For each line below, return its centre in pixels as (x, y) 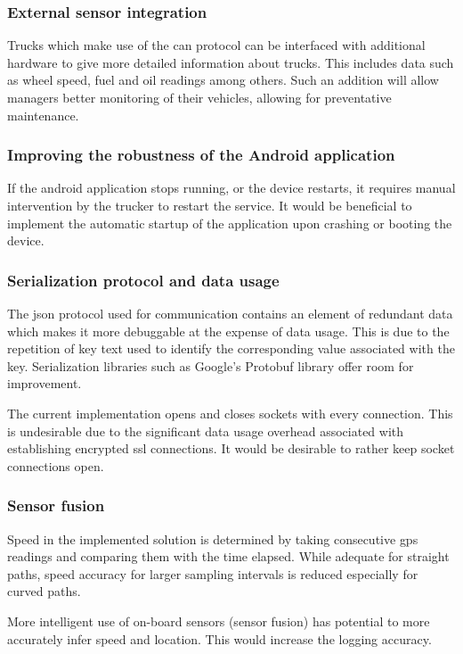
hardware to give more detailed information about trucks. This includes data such (231, 62)
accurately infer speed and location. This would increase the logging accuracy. (219, 638)
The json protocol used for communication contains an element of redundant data (230, 313)
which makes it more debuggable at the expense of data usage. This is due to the (228, 331)
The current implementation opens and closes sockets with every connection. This (230, 413)
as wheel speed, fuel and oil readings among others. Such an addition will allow (223, 80)
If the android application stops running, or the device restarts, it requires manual (231, 188)
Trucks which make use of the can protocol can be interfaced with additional (216, 45)
